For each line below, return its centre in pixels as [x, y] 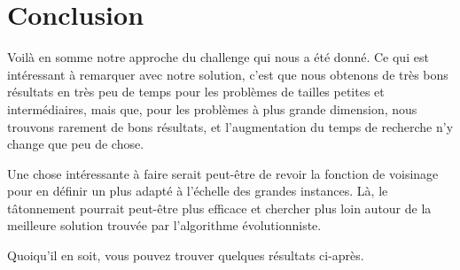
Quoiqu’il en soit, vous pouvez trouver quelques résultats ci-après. [186, 255]
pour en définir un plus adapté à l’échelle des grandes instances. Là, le [198, 191]
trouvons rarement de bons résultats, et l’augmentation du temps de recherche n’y [230, 126]
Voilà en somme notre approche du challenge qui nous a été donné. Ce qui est [218, 57]
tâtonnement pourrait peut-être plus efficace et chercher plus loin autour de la [219, 208]
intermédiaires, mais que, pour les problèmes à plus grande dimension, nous [212, 108]
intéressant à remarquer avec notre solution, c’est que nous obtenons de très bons [228, 74]
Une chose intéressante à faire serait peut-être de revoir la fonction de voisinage [223, 173]
